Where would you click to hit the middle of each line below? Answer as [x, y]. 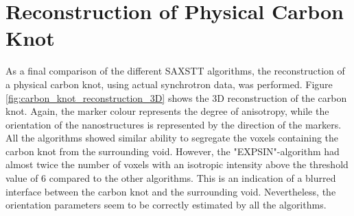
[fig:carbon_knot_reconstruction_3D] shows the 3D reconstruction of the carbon [176, 97]
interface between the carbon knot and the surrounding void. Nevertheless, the [171, 191]
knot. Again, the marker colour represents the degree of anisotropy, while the [167, 111]
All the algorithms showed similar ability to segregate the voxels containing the [172, 138]
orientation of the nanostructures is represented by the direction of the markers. [174, 124]
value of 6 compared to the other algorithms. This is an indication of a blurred [171, 178]
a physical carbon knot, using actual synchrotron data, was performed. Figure [169, 84]
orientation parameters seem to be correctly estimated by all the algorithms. [166, 205]
